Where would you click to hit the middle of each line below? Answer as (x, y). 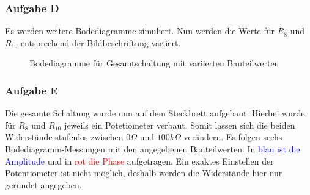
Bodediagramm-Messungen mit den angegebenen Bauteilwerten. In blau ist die (153, 149)
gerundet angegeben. (43, 184)
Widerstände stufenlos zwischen (64, 137)
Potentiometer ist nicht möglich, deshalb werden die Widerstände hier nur (144, 173)
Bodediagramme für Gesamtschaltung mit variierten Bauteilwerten (154, 63)
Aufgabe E (31, 90)
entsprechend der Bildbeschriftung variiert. (101, 42)
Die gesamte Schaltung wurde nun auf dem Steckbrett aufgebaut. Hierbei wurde (155, 113)
